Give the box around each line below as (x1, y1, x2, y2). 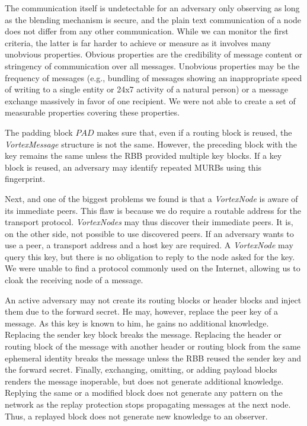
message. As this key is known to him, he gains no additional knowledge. (5, 316, 269, 329)
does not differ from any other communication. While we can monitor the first (5, 25, 289, 37)
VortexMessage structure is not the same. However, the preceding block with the (5, 137, 297, 150)
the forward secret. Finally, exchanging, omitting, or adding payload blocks (5, 363, 277, 376)
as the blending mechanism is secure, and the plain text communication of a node (5, 13, 302, 25)
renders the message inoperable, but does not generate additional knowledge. (5, 374, 284, 387)
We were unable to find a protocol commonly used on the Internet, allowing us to (5, 262, 300, 274)
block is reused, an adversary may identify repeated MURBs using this (5, 161, 262, 173)
